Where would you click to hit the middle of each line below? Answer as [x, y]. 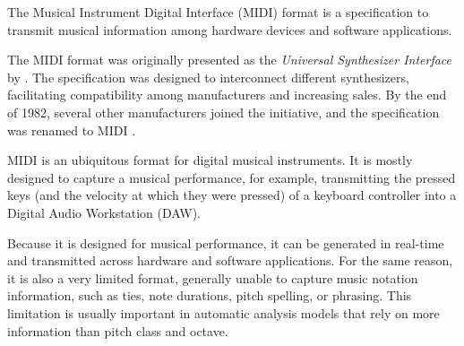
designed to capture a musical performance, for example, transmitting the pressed [232, 177]
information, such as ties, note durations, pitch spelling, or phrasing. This [210, 295]
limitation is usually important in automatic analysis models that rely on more [223, 312]
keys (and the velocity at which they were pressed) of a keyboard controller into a [232, 195]
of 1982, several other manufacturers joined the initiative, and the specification [223, 112]
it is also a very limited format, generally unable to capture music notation [213, 277]
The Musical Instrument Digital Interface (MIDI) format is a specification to [218, 12]
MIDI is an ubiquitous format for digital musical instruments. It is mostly [210, 160]
